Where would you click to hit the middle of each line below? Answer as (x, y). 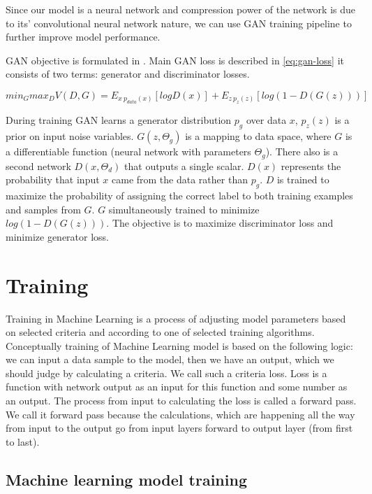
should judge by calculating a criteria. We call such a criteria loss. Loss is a (166, 373)
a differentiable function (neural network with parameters (128, 151)
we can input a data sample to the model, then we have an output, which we (170, 359)
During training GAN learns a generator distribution (119, 120)
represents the (311, 165)
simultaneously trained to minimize (184, 209)
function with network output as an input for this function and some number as (177, 387)
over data (266, 120)
